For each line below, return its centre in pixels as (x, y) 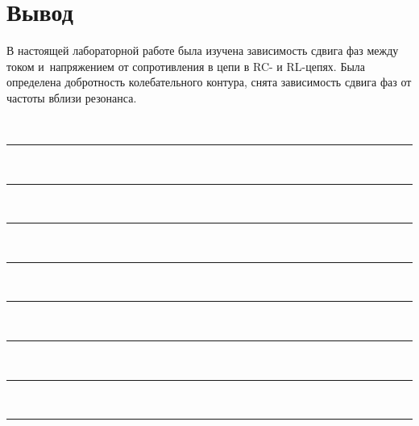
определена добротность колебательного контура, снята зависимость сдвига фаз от (209, 82)
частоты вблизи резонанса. (72, 97)
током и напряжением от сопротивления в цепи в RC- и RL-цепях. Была (186, 66)
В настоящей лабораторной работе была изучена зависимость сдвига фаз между (203, 50)
